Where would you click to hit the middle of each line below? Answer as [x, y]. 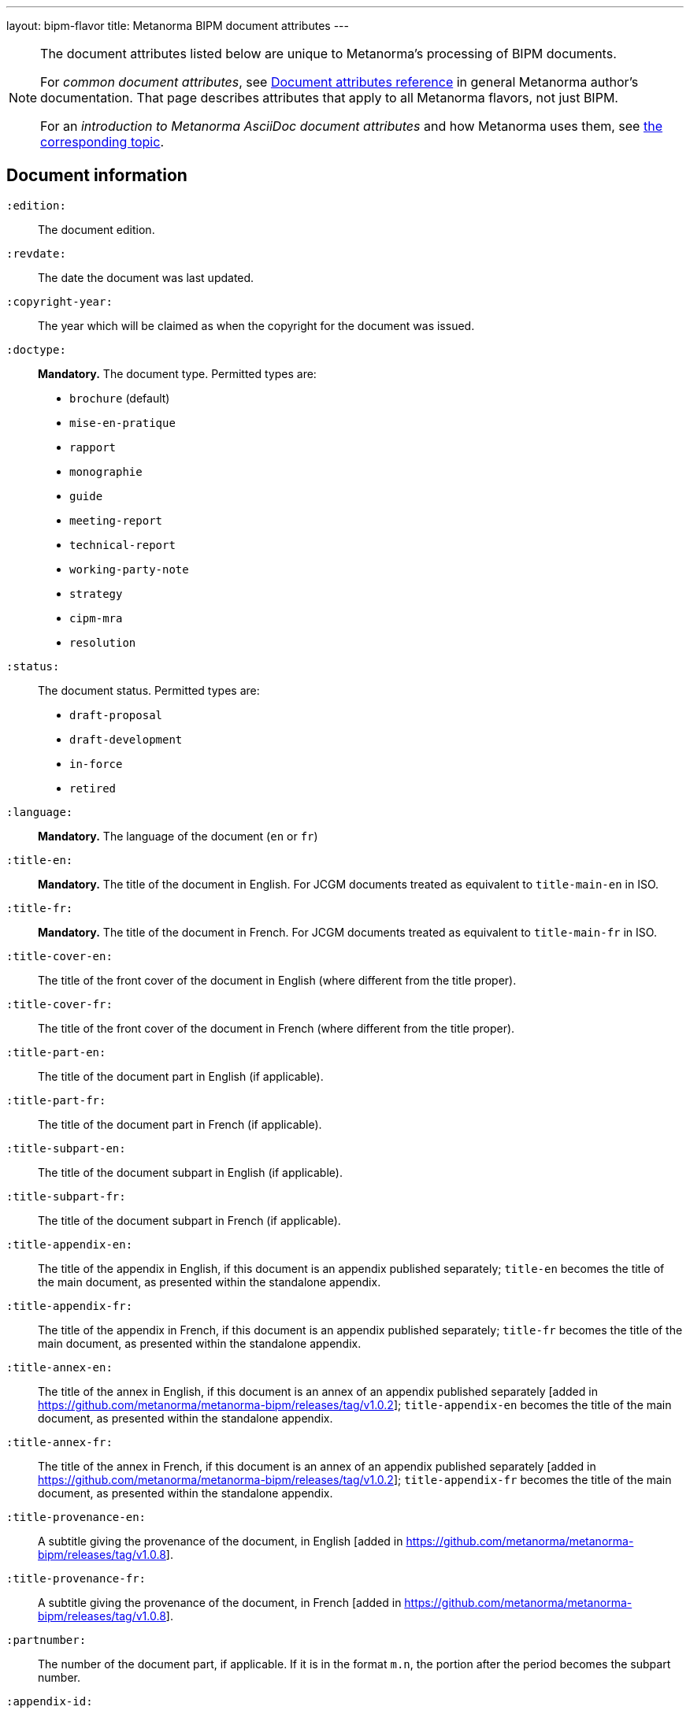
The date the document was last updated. [146, 277]
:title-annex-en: [59, 1367]
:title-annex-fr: [59, 1442]
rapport [93, 447]
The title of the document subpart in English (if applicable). [190, 1172]
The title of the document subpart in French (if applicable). [189, 1220]
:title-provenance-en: [76, 1517]
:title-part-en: [56, 1052]
